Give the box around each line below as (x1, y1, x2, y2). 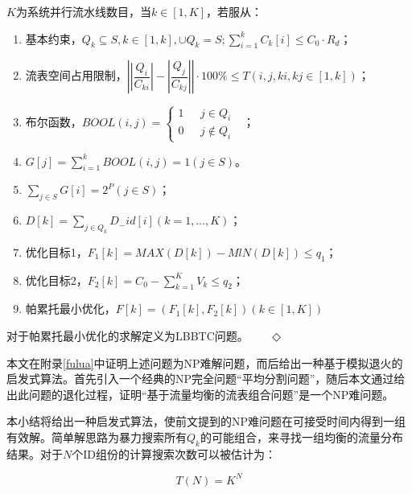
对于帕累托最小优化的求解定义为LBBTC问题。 (6, 327, 249, 344)
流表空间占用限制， (25, 67, 127, 84)
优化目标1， (25, 243, 88, 260)
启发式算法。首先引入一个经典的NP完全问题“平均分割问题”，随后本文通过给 (6, 370, 406, 387)
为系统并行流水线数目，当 (15, 3, 151, 19)
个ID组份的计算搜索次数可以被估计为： (72, 445, 276, 462)
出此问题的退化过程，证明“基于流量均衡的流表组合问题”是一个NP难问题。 (6, 385, 394, 402)
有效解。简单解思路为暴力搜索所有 (6, 429, 187, 446)
